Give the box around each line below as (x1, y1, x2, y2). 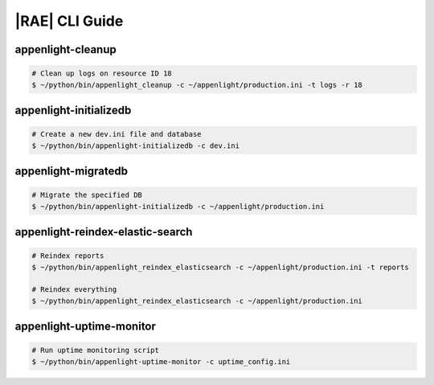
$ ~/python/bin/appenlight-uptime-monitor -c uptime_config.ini (31, 357, 291, 366)
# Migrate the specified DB (31, 190, 142, 200)
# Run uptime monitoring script (31, 346, 160, 355)
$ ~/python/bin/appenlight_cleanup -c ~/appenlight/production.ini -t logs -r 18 (31, 80, 363, 89)
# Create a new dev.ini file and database (31, 129, 202, 139)
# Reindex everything (31, 285, 117, 294)
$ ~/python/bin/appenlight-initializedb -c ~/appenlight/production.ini (31, 202, 325, 211)
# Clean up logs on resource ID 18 (31, 69, 172, 78)
